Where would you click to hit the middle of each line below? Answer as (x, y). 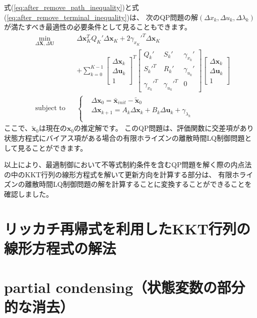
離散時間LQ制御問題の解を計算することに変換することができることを (138, 184)
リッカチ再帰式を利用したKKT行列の (127, 228)
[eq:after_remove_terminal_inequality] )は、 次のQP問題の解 (102, 17)
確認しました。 (28, 194)
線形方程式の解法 (60, 248)
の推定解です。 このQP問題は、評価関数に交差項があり (164, 128)
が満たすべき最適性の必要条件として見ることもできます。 (98, 27)
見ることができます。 (52, 147)
